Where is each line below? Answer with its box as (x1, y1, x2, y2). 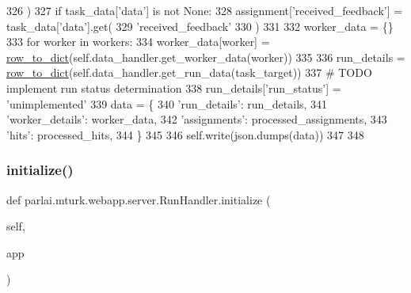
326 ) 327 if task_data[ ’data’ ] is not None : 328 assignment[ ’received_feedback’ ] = (6, 2, 403, 18)
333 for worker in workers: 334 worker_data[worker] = (6, 33, 270, 50)
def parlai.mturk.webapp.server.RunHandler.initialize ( (6, 191, 271, 207)
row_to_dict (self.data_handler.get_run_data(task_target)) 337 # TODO (6, 64, 372, 81)
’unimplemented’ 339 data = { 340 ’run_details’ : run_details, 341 (6, 95, 328, 112)
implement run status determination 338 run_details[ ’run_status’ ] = (6, 79, 341, 96)
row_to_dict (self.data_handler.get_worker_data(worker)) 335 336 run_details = (6, 48, 405, 65)
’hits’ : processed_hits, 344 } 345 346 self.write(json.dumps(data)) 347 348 (6, 126, 364, 143)
